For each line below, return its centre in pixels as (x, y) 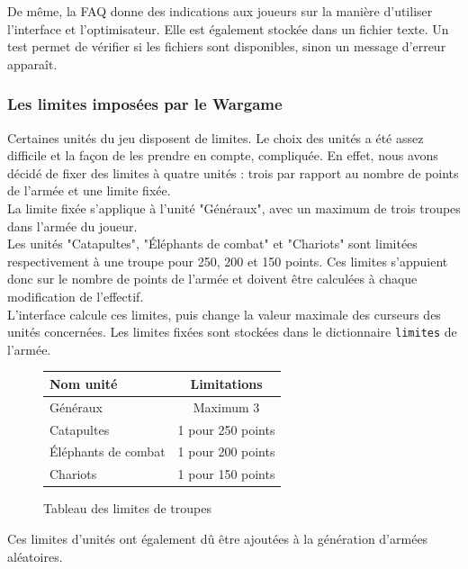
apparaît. (32, 63)
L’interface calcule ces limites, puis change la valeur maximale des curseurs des (224, 314)
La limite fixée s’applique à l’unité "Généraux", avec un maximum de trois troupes (234, 208)
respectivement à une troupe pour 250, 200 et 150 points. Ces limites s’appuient (228, 261)
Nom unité (84, 383)
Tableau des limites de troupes (127, 508)
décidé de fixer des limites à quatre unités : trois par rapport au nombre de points (233, 172)
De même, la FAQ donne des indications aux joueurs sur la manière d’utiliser (220, 11)
